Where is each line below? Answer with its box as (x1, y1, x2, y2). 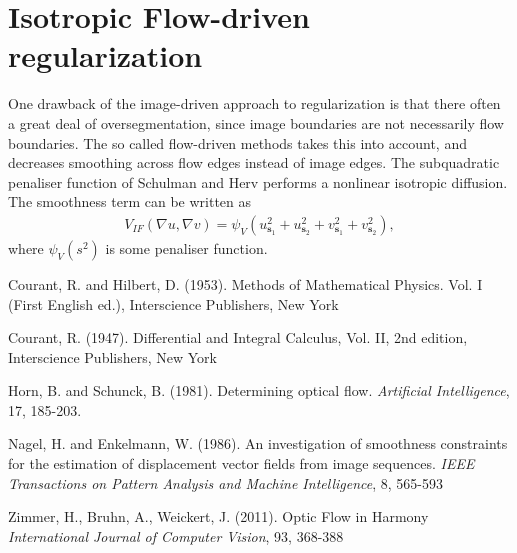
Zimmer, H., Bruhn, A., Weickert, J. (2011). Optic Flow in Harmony (8, 506, 429, 527)
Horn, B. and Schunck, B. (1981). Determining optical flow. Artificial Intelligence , (8, 380, 510, 401)
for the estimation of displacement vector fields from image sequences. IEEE (8, 453, 475, 474)
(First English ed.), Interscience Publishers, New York (8, 293, 339, 314)
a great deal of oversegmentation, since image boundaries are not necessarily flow (8, 112, 504, 133)
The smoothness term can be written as (8, 191, 252, 212)
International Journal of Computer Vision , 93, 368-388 (8, 525, 344, 546)
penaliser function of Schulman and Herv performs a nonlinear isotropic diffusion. (8, 171, 508, 192)
